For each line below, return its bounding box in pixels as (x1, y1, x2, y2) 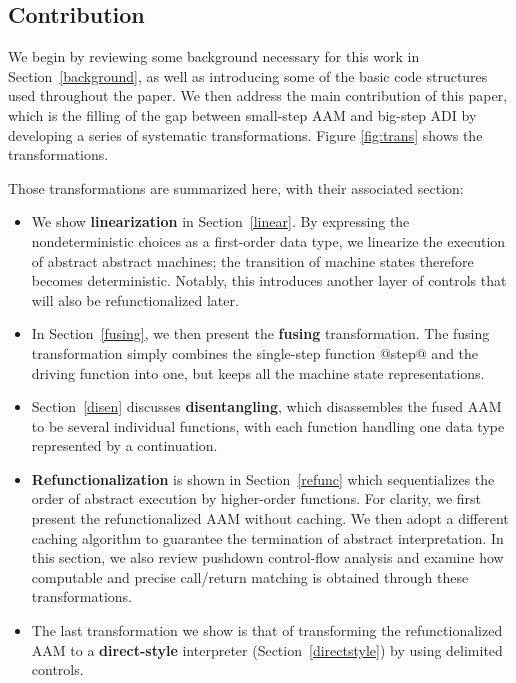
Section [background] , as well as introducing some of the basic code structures (8, 65, 488, 86)
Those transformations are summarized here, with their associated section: (8, 177, 464, 198)
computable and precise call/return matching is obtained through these (31, 566, 469, 587)
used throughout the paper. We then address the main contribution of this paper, (8, 85, 508, 106)
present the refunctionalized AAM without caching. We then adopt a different (31, 508, 509, 529)
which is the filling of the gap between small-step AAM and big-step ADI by (8, 104, 477, 125)
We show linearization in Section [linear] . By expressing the (31, 211, 410, 232)
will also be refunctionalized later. (31, 289, 239, 310)
